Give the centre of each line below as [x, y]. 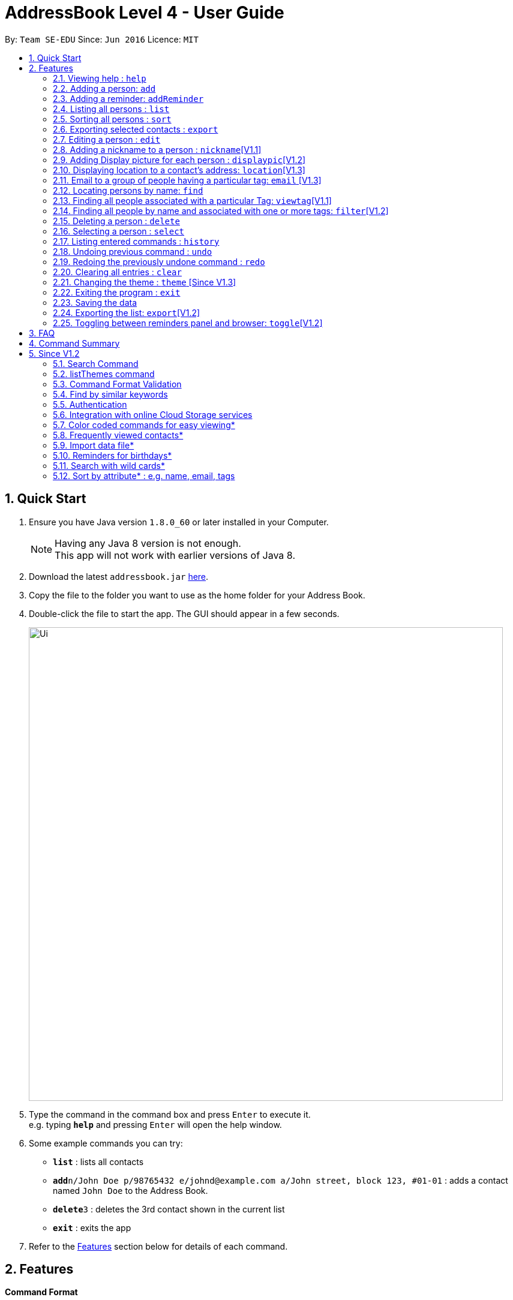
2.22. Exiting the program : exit [117, 292]
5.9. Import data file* [94, 445]
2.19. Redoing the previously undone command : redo [159, 261]
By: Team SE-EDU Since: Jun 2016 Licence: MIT [102, 39]
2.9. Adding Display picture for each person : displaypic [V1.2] [179, 160]
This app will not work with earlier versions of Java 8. [175, 555]
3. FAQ [42, 333]
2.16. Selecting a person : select [119, 231]
